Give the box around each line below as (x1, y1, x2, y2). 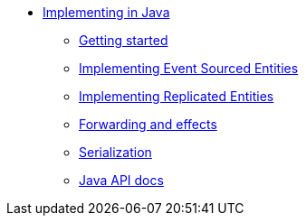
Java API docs (79, 172, 164, 188)
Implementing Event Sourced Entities (79, 60, 299, 76)
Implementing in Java (43, 5, 170, 20)
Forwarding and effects (79, 116, 217, 132)
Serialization (79, 144, 152, 160)
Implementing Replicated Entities (79, 88, 274, 104)
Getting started (79, 33, 168, 48)
